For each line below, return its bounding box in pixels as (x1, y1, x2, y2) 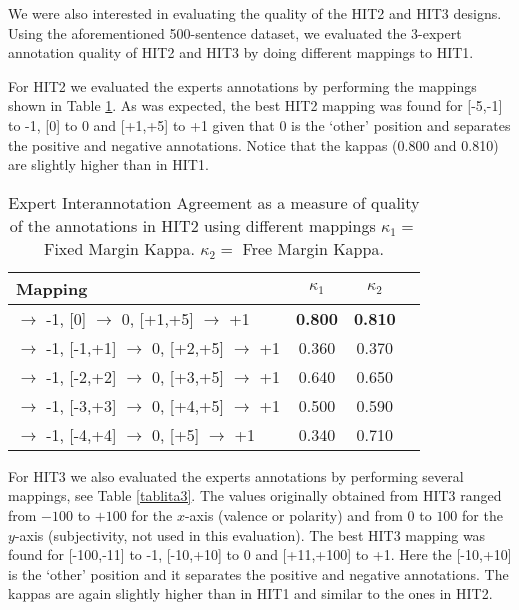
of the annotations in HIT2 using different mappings (9, 213, 376, 237)
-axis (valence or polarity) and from (184, 504, 403, 525)
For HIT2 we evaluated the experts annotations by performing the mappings (8, 75, 477, 96)
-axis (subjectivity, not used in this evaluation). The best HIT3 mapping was (14, 524, 486, 545)
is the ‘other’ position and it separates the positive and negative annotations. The (8, 563, 509, 584)
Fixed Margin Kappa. (43, 236, 195, 260)
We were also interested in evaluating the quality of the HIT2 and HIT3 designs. (8, 3, 502, 23)
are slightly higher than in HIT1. (8, 154, 209, 175)
